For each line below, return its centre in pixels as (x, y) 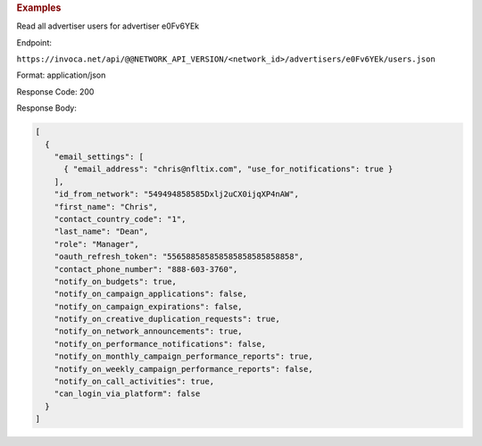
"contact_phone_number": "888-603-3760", (146, 269)
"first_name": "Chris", (106, 206)
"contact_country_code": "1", (120, 219)
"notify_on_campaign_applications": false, (150, 294)
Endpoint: (34, 42)
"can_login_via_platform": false (127, 394)
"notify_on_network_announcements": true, (148, 331)
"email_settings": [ (99, 157)
